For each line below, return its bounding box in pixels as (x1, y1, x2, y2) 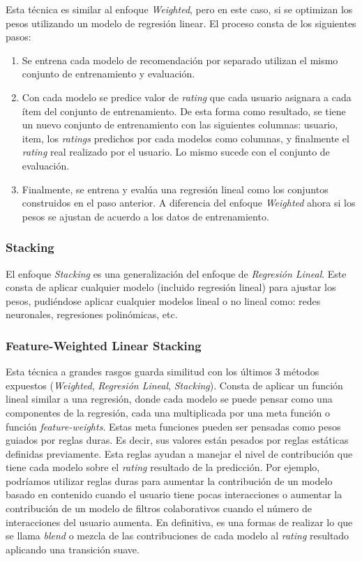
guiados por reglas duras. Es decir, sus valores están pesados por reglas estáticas (6, 433, 349, 447)
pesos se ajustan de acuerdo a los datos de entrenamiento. (22, 209, 269, 223)
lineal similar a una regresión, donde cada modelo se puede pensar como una (6, 391, 333, 406)
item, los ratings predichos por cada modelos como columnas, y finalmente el (22, 130, 349, 145)
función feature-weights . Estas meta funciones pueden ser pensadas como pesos (6, 419, 341, 433)
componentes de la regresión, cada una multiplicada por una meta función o (6, 405, 331, 419)
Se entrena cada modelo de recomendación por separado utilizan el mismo (22, 52, 338, 67)
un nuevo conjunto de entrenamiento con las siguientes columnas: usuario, (22, 117, 338, 132)
